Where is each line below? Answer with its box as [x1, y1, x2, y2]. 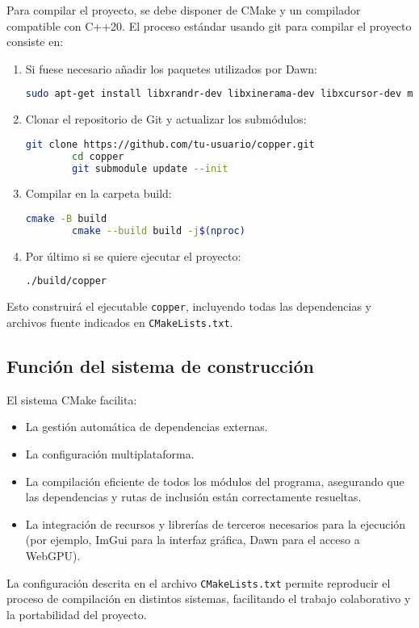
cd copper [72, 150, 124, 162]
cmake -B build [25, 213, 107, 225]
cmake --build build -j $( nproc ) [72, 224, 245, 237]
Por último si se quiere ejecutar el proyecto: [25, 247, 241, 264]
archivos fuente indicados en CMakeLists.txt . [6, 313, 233, 330]
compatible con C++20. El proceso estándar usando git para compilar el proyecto [6, 17, 412, 34]
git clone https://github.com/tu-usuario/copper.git [25, 138, 315, 150]
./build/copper [25, 275, 107, 287]
